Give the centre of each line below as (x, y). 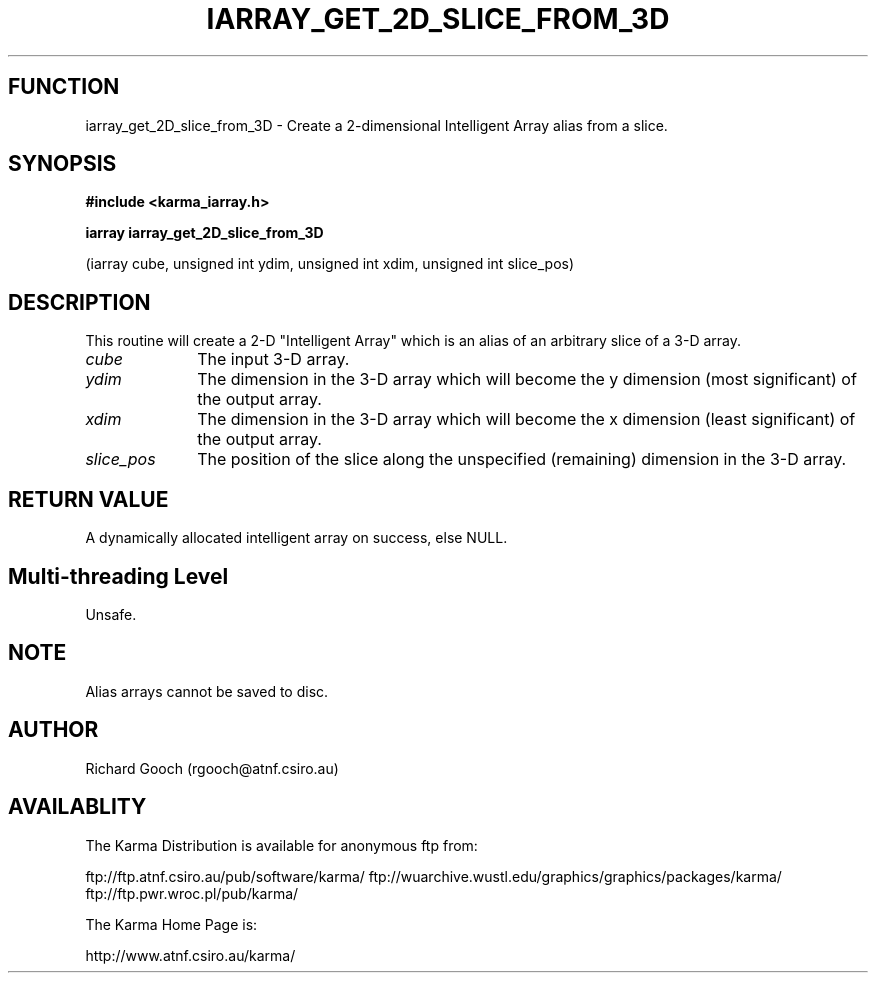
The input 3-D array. (273, 359)
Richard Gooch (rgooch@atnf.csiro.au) (212, 768)
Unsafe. (111, 614)
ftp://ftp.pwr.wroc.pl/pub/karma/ (192, 893)
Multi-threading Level (118, 576)
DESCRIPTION (79, 302)
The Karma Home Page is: (171, 924)
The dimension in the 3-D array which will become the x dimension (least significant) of (526, 419)
